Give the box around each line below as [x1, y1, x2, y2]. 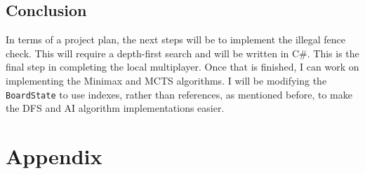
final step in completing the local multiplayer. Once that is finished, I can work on [6, 59, 359, 74]
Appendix [6, 142, 102, 171]
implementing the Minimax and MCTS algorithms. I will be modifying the [6, 73, 327, 87]
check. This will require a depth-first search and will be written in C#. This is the [6, 45, 359, 60]
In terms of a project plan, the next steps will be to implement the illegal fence [6, 32, 346, 47]
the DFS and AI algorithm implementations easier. [6, 101, 225, 115]
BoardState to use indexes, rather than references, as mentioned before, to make [6, 87, 353, 101]
